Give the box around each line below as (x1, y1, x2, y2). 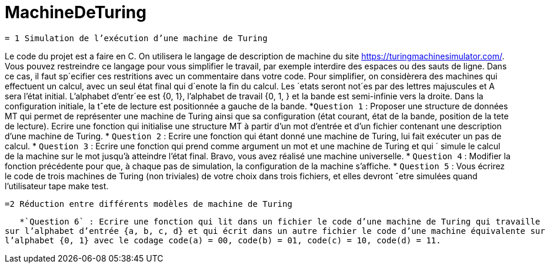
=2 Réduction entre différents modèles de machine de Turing (5, 199, 292, 209)
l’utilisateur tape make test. (5, 180, 109, 191)
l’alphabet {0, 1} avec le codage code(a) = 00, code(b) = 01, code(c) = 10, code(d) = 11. (5, 235, 441, 245)
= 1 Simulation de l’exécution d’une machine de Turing (5, 33, 268, 43)
